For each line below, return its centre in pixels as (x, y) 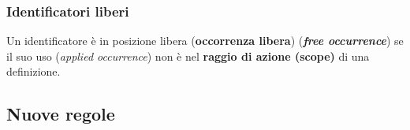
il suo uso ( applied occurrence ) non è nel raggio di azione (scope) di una (188, 56)
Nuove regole (61, 114)
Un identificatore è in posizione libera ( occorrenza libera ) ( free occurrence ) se (205, 41)
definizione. (34, 71)
